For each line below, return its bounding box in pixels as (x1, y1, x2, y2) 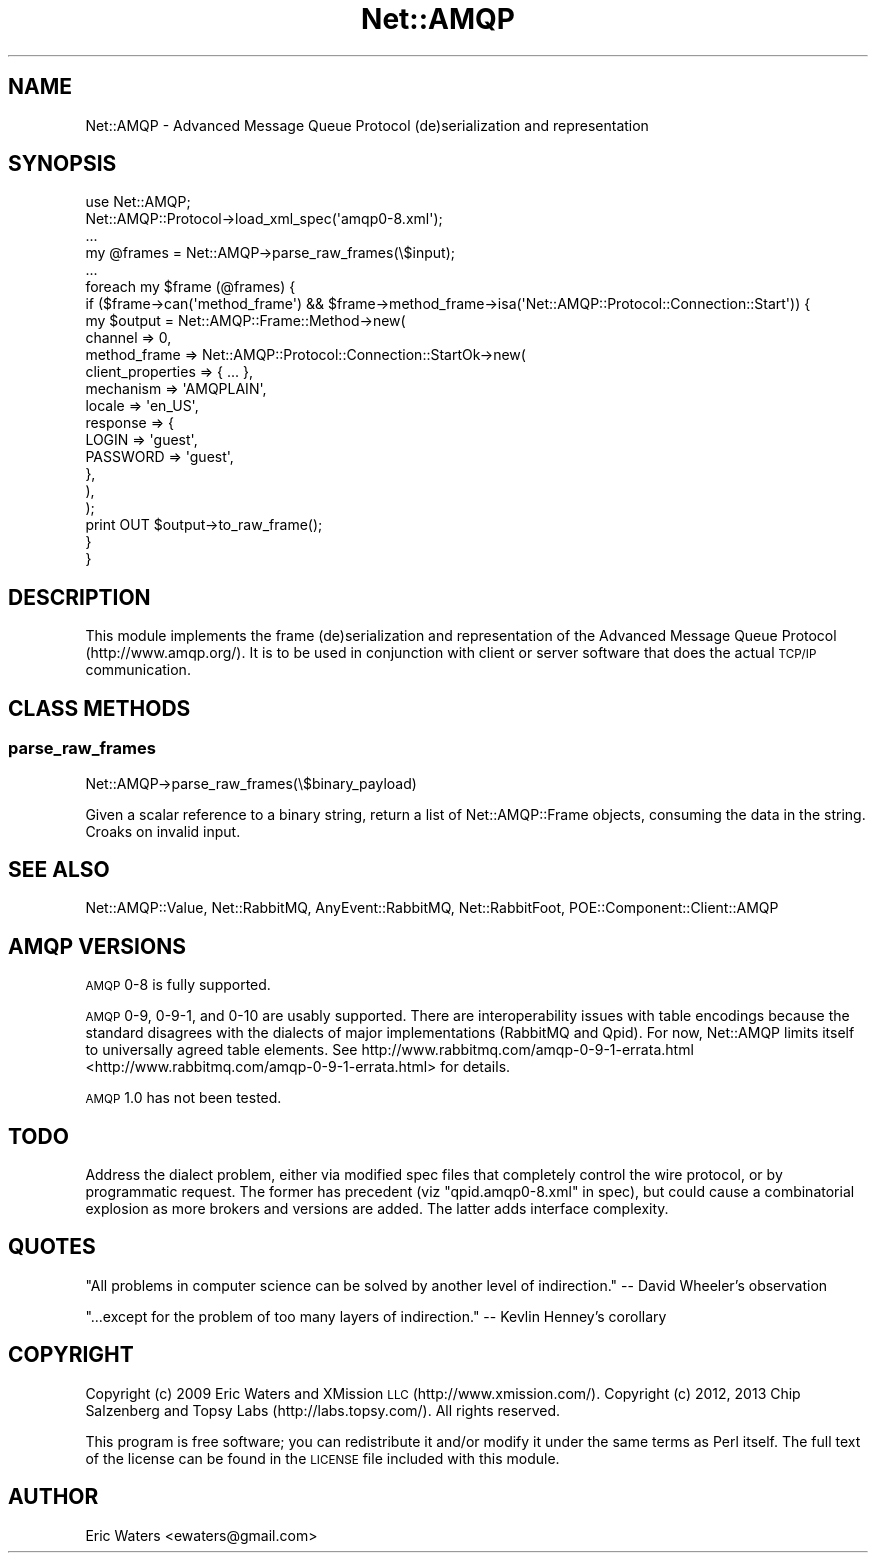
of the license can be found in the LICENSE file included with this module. (85, 1449, 560, 1467)
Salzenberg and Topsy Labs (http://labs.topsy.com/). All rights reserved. (85, 1401, 561, 1419)
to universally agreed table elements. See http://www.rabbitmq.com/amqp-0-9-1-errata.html (85, 1041, 694, 1059)
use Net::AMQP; (85, 193, 191, 211)
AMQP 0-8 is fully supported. (85, 976, 271, 994)
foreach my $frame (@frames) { (85, 278, 296, 296)
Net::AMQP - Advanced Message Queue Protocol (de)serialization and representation (85, 116, 649, 134)
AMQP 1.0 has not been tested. (85, 1089, 282, 1107)
